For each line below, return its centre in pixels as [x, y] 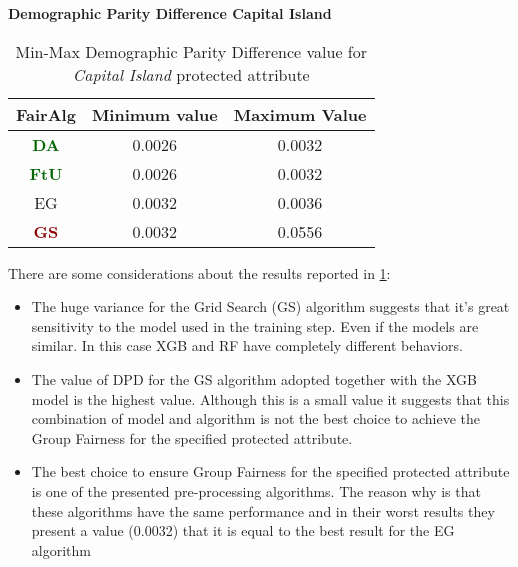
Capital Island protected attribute [191, 74]
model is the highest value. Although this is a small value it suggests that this [270, 398]
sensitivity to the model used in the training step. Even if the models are [255, 325]
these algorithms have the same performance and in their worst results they [263, 510]
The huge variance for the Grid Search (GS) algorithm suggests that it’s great [270, 306]
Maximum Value [300, 114]
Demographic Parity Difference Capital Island [170, 13]
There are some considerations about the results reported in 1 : [199, 272]
